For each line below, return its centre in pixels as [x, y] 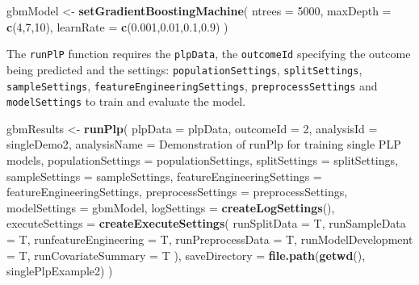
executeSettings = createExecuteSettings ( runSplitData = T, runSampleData [206, 223]
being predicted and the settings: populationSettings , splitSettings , [184, 69]
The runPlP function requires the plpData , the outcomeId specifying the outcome [209, 54]
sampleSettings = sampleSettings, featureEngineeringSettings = [164, 176]
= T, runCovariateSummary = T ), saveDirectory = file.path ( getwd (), [186, 255]
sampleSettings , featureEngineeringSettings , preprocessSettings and [192, 85]
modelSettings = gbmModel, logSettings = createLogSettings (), [171, 207]
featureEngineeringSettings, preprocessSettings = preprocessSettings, [177, 192]
